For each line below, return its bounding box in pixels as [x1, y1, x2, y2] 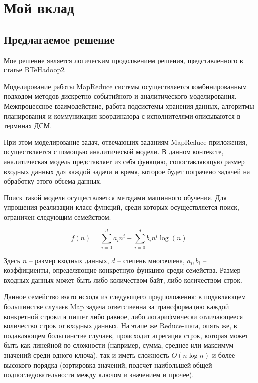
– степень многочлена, [117, 255, 185, 265]
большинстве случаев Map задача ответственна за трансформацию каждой [4, 301, 229, 311]
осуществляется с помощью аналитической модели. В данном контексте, [4, 146, 224, 157]
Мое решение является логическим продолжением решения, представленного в [4, 55, 243, 65]
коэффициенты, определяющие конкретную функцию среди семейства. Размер [4, 265, 241, 275]
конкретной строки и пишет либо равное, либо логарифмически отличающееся [4, 311, 243, 321]
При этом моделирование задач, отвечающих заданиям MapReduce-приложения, [4, 136, 247, 147]
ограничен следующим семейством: [4, 211, 111, 222]
